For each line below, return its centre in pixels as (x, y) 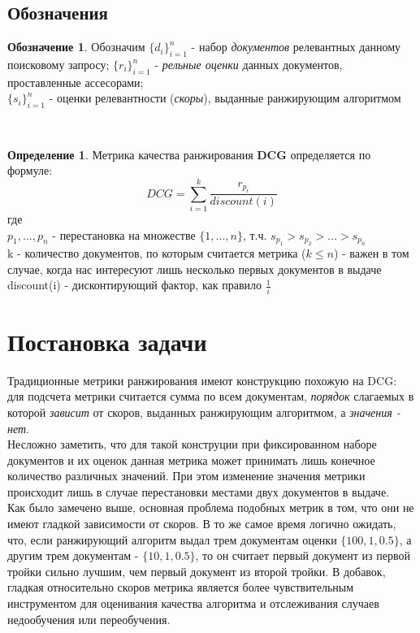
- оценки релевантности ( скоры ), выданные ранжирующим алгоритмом (225, 98)
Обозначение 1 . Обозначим (76, 47)
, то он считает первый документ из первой (303, 555)
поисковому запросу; (58, 64)
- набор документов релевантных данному (296, 47)
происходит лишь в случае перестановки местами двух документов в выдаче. (199, 491)
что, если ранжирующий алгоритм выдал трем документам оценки (172, 539)
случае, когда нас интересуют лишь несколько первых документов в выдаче (195, 269)
